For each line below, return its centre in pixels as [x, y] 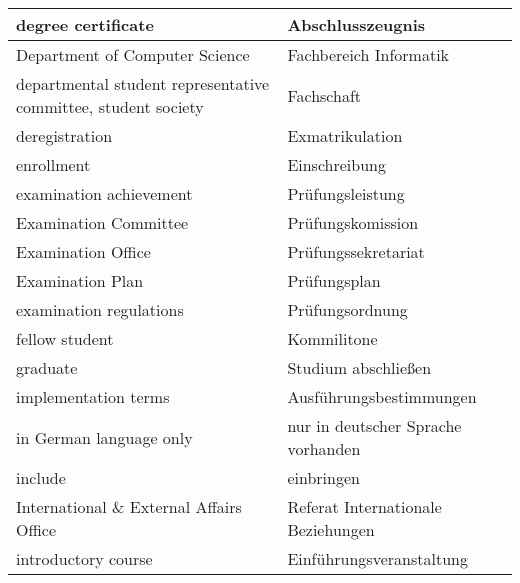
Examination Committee [102, 222]
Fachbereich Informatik [368, 54]
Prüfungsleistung [346, 193]
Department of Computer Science [133, 54]
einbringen [323, 477]
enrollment [53, 164]
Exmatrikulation [345, 135]
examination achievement [104, 193]
